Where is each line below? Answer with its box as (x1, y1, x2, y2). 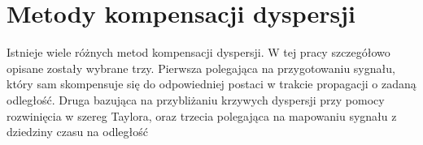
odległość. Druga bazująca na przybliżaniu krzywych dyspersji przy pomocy (7, 91, 385, 108)
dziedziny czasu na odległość (7, 123, 149, 140)
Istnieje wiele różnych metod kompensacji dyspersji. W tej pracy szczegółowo (7, 44, 390, 61)
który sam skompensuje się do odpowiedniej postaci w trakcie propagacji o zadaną (7, 75, 416, 92)
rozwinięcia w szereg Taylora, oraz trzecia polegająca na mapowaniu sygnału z (7, 107, 397, 124)
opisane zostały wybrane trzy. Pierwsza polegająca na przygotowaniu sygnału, (7, 59, 395, 76)
